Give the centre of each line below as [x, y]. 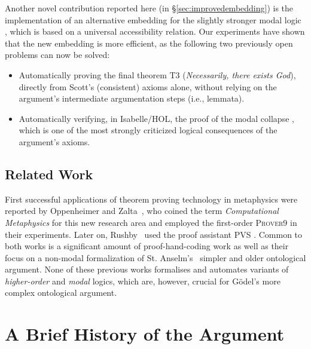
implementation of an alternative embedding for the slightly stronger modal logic [153, 19]
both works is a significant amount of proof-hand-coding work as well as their [147, 246]
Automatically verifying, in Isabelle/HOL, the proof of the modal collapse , [156, 118]
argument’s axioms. [54, 141]
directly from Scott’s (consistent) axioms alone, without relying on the [148, 86]
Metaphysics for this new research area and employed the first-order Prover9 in [151, 222]
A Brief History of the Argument [145, 334]
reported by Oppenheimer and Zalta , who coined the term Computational [142, 211]
